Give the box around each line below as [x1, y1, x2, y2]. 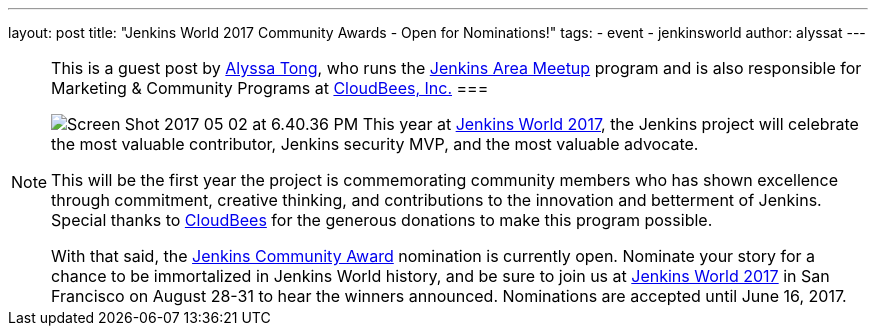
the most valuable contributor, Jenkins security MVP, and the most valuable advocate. [51, 134, 699, 154]
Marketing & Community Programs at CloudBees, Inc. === [51, 78, 489, 98]
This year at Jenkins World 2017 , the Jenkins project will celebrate [362, 114, 859, 134]
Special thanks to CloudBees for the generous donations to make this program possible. [51, 210, 713, 230]
